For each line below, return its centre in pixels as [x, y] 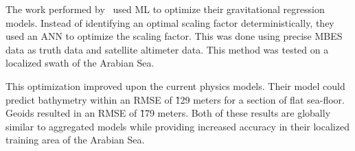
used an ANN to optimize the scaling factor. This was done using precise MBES [174, 36]
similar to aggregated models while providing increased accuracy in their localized [177, 126]
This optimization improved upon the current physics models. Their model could [175, 85]
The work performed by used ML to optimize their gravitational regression [165, 9]
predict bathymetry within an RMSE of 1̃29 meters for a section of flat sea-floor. [175, 99]
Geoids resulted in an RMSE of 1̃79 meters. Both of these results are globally [168, 113]
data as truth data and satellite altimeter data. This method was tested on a [167, 49]
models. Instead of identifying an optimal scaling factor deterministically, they [170, 22]
